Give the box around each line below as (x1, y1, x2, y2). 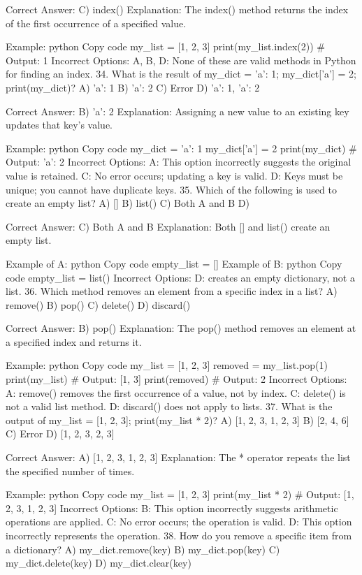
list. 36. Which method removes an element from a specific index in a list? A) (6, 284, 338, 298)
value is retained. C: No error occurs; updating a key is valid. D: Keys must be (6, 168, 343, 182)
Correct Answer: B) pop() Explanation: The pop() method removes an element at (6, 321, 356, 335)
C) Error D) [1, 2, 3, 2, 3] (6, 426, 115, 441)
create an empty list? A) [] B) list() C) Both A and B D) (6, 196, 249, 210)
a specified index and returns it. (6, 334, 142, 349)
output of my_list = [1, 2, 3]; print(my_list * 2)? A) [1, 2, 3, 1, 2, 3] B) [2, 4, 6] (6, 412, 349, 427)
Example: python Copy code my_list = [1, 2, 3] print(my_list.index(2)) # (6, 39, 325, 54)
